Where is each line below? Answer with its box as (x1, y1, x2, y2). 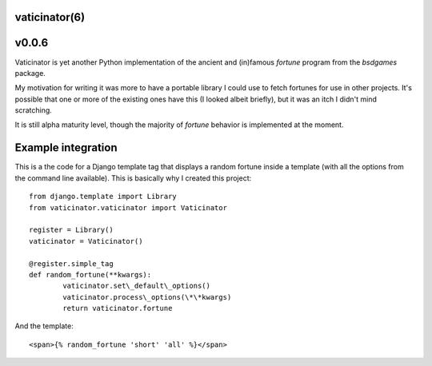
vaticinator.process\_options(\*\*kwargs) (62, 292, 232, 301)
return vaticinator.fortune (62, 304, 173, 313)
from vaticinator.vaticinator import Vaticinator (29, 203, 228, 212)
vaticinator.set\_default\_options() (62, 281, 211, 291)
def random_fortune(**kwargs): (29, 270, 152, 279)
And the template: (14, 321, 74, 331)
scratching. (14, 105, 52, 115)
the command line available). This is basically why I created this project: (14, 173, 252, 183)
